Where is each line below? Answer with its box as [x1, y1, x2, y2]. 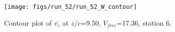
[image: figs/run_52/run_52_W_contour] [4, 3, 137, 10]
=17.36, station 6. [116, 17, 171, 28]
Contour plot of [4, 17, 52, 28]
